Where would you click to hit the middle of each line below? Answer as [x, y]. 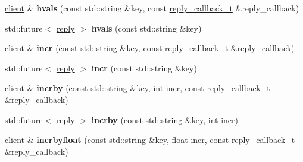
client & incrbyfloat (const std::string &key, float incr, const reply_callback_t [150, 140]
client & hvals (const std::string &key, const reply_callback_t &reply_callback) [152, 8]
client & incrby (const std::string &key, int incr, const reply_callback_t [138, 88]
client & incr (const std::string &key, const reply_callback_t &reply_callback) [150, 48]
